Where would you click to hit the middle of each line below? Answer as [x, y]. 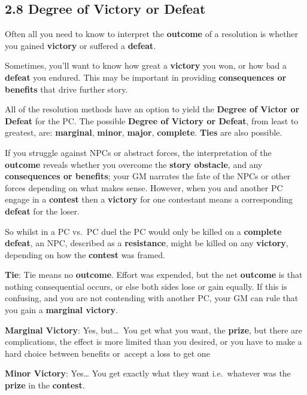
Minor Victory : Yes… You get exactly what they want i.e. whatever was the [148, 373]
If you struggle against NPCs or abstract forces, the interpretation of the [138, 152]
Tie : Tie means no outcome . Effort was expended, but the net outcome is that [154, 275]
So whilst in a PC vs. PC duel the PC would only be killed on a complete [143, 231]
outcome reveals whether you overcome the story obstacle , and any [134, 164]
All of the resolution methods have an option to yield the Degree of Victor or [152, 109]
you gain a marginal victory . [61, 310]
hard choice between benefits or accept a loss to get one [107, 353]
